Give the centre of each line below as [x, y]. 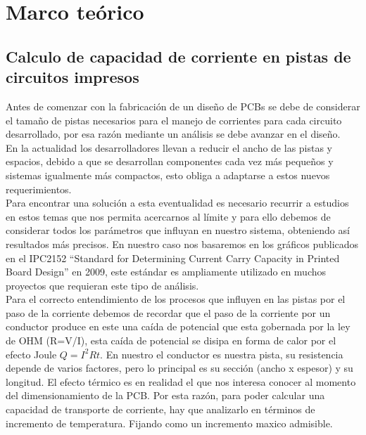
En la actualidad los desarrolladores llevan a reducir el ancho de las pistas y [169, 147]
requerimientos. [39, 189]
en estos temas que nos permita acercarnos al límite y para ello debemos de [168, 216]
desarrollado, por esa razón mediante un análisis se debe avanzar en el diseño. [173, 134]
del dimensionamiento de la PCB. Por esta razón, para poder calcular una [165, 395]
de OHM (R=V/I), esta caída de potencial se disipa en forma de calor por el [171, 340]
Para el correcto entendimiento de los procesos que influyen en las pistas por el [176, 299]
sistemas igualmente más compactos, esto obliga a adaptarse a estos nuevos [168, 175]
